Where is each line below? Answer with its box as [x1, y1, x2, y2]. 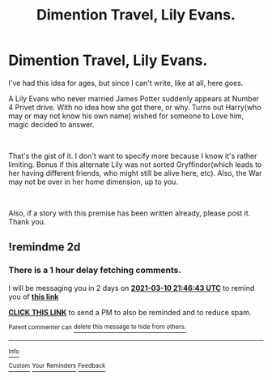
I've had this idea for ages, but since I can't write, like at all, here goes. [8, 78, 244, 88]
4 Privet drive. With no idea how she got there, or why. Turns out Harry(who [8, 102, 261, 112]
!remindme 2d [8, 241, 81, 254]
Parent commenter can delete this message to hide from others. [8, 322, 186, 331]
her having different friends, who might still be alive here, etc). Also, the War [8, 168, 262, 177]
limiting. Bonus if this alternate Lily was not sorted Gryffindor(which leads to [8, 160, 262, 169]
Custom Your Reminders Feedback [8, 362, 106, 370]
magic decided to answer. [8, 119, 95, 129]
